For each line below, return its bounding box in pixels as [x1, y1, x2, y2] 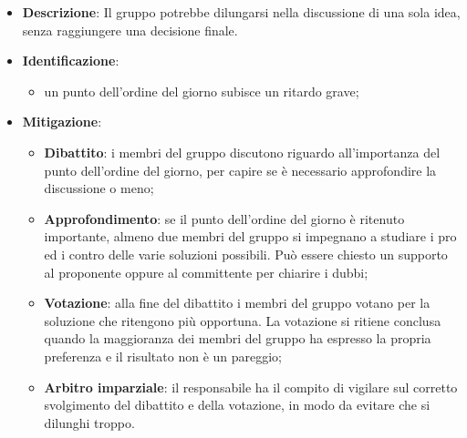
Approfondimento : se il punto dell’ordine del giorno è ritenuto [44, 209, 405, 228]
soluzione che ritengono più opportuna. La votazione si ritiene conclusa [44, 311, 441, 330]
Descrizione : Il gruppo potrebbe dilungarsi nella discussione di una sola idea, [22, 3, 461, 21]
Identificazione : [22, 51, 119, 70]
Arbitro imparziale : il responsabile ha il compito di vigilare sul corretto [44, 377, 458, 396]
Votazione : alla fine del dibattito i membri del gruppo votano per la [44, 293, 431, 312]
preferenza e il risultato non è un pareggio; [44, 346, 283, 365]
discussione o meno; [44, 178, 154, 198]
